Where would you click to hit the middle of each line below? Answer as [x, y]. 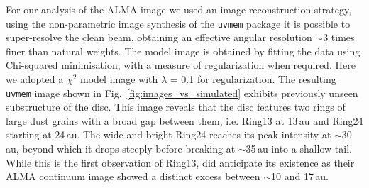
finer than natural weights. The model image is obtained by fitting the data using [183, 51]
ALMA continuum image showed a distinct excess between [133, 176]
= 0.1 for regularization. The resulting [253, 79]
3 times [339, 37]
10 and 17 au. [300, 176]
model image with [119, 79]
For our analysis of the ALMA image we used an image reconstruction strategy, [179, 9]
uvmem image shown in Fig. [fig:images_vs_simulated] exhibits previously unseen [182, 93]
